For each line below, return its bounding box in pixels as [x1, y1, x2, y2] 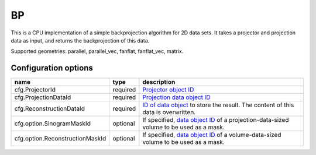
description [142, 78, 176, 86]
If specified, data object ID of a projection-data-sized [142, 116, 289, 124]
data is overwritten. [142, 108, 196, 117]
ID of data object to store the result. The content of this [142, 101, 294, 109]
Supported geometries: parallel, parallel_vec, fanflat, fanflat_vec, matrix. [11, 48, 184, 55]
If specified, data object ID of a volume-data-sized [142, 131, 281, 139]
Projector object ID [142, 86, 194, 94]
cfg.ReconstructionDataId [14, 105, 85, 113]
